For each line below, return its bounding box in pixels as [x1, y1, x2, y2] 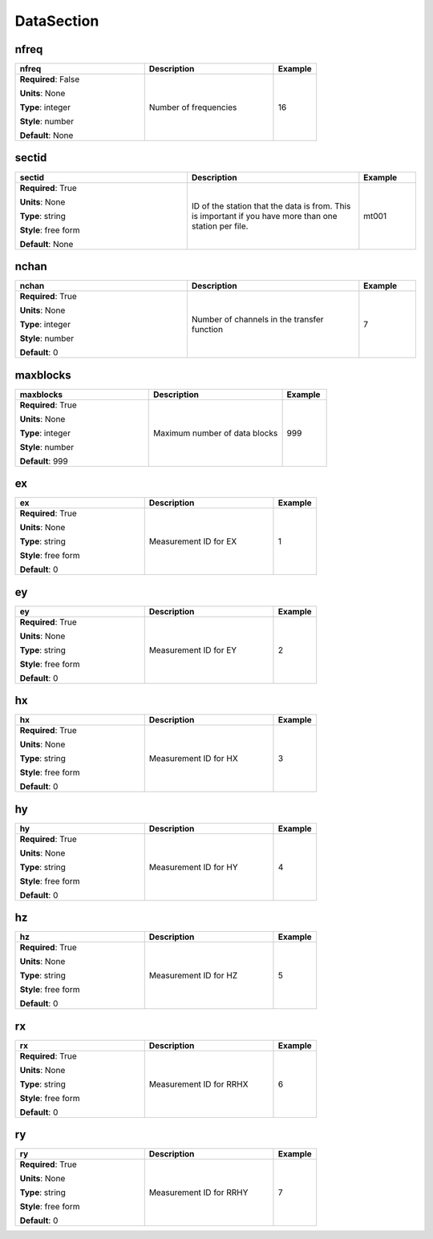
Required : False [19, 74, 80, 85]
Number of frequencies [148, 102, 237, 113]
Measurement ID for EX [148, 536, 237, 547]
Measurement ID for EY [148, 644, 237, 655]
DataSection [14, 12, 99, 30]
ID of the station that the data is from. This [191, 200, 351, 212]
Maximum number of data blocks [153, 427, 278, 439]
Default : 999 [19, 456, 68, 467]
